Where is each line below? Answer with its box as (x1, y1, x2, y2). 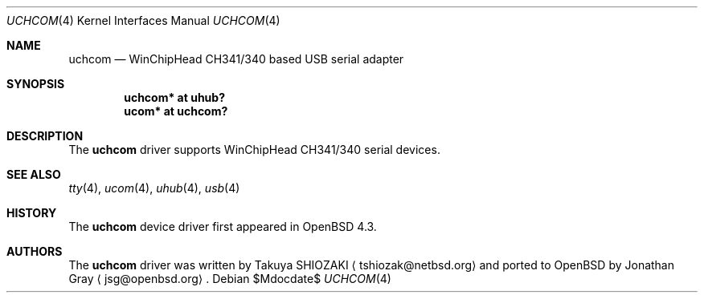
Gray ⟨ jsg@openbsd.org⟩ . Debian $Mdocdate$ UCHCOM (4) (68, 272, 391, 285)
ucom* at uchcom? (124, 104, 228, 118)
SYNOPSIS (6, 77, 65, 91)
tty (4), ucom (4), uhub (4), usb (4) (68, 181, 240, 195)
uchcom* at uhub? (124, 91, 225, 104)
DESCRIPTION (6, 129, 84, 143)
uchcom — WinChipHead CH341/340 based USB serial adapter (68, 52, 404, 66)
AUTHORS (6, 244, 63, 258)
